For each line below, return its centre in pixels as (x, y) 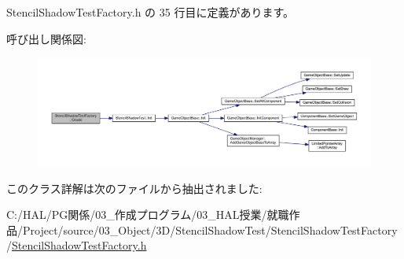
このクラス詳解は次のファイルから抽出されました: (134, 188)
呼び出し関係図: (46, 38)
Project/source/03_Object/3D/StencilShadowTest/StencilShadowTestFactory (210, 229)
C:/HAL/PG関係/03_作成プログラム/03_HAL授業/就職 (148, 215)
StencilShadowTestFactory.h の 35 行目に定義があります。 (151, 12)
